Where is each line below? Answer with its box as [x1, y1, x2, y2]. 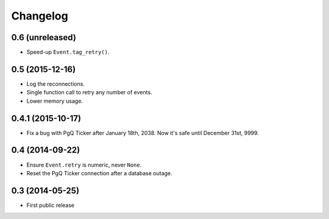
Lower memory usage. [26, 97, 83, 105]
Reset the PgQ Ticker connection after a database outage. [26, 169, 173, 176]
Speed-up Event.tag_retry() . [26, 49, 110, 56]
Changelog [11, 9, 68, 23]
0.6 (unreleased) [11, 32, 76, 43]
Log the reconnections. [26, 80, 85, 88]
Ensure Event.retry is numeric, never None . [26, 161, 142, 169]
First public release [26, 201, 75, 209]
